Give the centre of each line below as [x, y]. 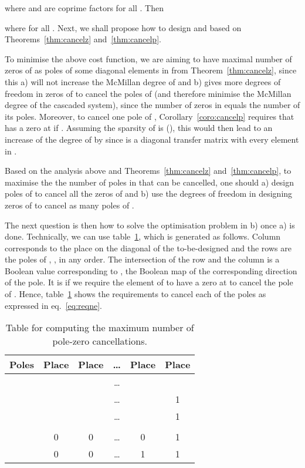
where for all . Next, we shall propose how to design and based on [123, 27]
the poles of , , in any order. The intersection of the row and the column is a [142, 259]
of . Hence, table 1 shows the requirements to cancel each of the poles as [135, 294]
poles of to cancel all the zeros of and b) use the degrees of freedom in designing [149, 193]
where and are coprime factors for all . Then [84, 8]
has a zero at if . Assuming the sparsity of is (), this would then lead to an [139, 128]
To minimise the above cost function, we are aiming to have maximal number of [148, 58]
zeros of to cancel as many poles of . [70, 205]
